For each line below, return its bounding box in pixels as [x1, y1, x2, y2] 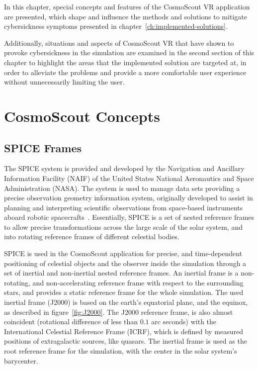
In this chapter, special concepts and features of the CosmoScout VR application [4, 1, 250, 11]
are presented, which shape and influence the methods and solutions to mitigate [4, 11, 247, 21]
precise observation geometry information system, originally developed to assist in [4, 192, 253, 203]
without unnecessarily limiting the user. [4, 77, 125, 87]
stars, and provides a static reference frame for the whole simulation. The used [4, 287, 244, 297]
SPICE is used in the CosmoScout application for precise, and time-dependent [4, 248, 243, 259]
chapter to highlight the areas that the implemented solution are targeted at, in [4, 57, 247, 67]
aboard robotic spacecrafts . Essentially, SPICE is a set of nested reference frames [4, 212, 255, 222]
